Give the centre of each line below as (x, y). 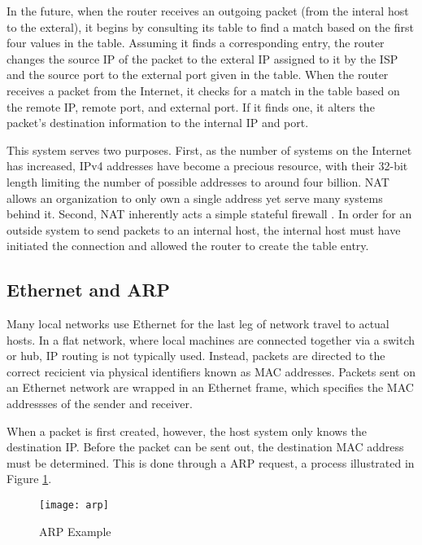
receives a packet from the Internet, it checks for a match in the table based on (203, 90)
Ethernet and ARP (89, 290)
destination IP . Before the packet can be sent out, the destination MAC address (205, 447)
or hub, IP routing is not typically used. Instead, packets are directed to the (196, 356)
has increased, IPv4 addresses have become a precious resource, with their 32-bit (207, 166)
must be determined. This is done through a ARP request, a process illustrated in (211, 462)
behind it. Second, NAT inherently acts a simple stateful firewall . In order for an (209, 214)
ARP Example (75, 531)
